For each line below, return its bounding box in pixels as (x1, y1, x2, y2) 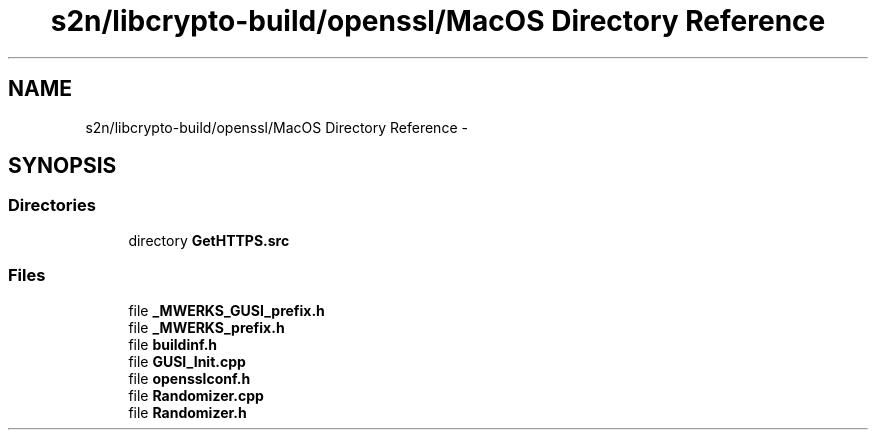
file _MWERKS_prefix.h (128, 318, 285, 336)
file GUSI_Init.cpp (128, 352, 246, 370)
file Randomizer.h (128, 403, 247, 421)
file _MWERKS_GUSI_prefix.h (128, 301, 325, 319)
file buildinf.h (128, 335, 218, 353)
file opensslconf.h (128, 369, 251, 387)
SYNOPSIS (8, 153, 117, 179)
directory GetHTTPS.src (128, 231, 290, 249)
